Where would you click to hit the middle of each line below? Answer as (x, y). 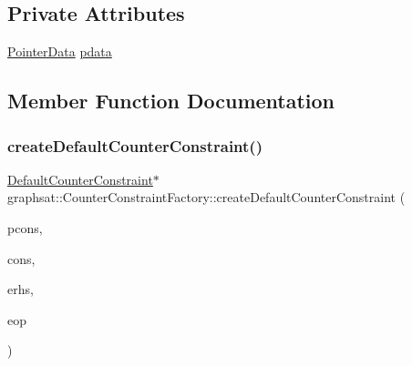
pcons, (25, 227)
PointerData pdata (60, 51)
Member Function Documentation (171, 101)
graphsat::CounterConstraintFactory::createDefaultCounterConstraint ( (206, 197)
